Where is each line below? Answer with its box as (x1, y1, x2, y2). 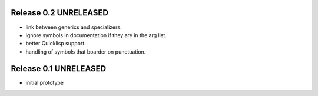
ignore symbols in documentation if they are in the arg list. (25, 31, 167, 38)
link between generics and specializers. (25, 24, 122, 31)
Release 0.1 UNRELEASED (11, 64, 107, 74)
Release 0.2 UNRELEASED (11, 8, 109, 18)
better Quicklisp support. (25, 40, 87, 47)
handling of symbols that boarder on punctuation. (25, 48, 146, 55)
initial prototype (25, 79, 64, 86)
